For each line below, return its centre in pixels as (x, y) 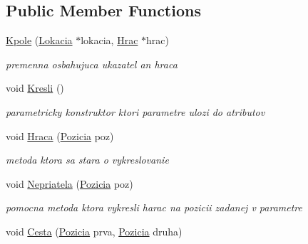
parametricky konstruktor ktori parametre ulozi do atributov (135, 111)
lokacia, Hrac (109, 40)
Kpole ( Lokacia (39, 40)
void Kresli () (35, 88)
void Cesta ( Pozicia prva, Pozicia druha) (94, 231)
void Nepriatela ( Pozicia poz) (70, 183)
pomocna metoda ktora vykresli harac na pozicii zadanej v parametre (154, 207)
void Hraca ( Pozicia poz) (60, 136)
